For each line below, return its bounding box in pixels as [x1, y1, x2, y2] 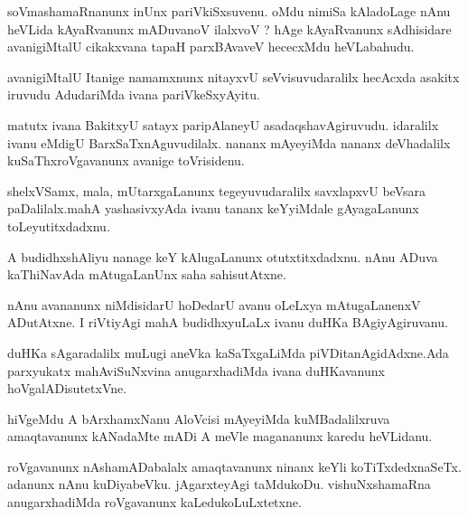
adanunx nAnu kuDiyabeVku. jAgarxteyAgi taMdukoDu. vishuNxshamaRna [7, 475, 431, 493]
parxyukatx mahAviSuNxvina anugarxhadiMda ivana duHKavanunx [7, 361, 385, 380]
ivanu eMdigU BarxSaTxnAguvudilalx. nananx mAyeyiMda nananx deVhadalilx [7, 133, 451, 152]
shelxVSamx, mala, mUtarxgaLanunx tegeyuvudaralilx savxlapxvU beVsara [7, 181, 426, 200]
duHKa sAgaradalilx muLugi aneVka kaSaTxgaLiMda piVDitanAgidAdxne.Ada [7, 343, 449, 362]
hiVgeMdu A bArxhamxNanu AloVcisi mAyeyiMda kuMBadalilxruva [7, 409, 390, 428]
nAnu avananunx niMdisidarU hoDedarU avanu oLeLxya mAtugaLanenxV [7, 295, 421, 314]
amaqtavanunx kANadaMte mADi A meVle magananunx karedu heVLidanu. [7, 427, 433, 446]
